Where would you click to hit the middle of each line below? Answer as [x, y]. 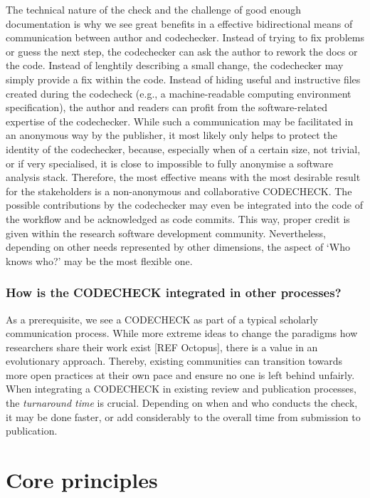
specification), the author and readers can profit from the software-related [167, 107]
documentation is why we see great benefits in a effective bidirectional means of [179, 23]
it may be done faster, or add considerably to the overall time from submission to [183, 416]
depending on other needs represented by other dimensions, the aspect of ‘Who [178, 247]
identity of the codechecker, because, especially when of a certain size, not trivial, [183, 149]
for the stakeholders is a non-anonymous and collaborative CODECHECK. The [179, 191]
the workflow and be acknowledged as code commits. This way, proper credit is [178, 218]
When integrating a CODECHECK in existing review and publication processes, [181, 389]
